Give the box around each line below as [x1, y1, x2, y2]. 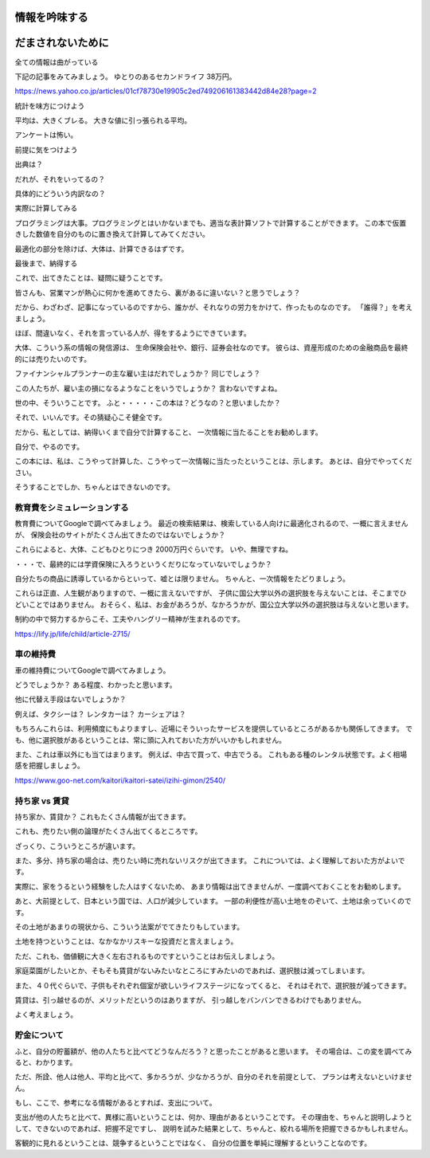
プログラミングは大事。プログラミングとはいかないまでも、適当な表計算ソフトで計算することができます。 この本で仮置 [14, 218, 407, 227]
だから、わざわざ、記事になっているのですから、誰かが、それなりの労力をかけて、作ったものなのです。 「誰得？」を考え [14, 303, 413, 312]
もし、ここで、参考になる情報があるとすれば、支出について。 [14, 1098, 217, 1108]
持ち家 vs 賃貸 [14, 795, 69, 807]
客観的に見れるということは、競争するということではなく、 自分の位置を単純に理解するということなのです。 [14, 1138, 372, 1148]
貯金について [14, 1030, 64, 1041]
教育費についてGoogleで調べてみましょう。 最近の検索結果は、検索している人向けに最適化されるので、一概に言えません [14, 519, 409, 528]
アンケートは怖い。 [14, 130, 78, 139]
